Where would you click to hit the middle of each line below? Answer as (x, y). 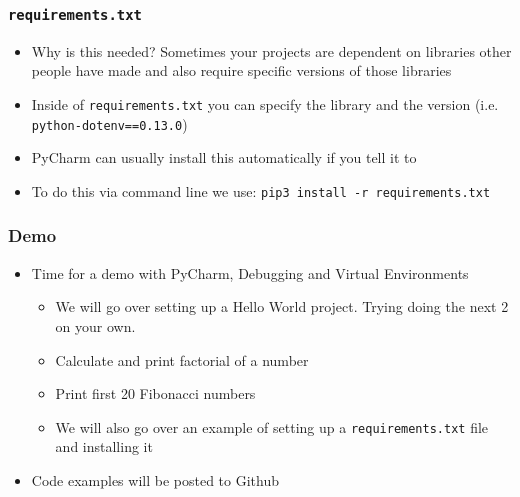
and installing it (104, 446)
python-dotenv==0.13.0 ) (109, 123)
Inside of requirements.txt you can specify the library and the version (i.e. (265, 103)
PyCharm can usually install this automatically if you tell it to (224, 157)
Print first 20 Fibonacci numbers (155, 393)
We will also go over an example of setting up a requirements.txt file (272, 426)
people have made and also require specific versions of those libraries (241, 70)
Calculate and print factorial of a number (182, 359)
